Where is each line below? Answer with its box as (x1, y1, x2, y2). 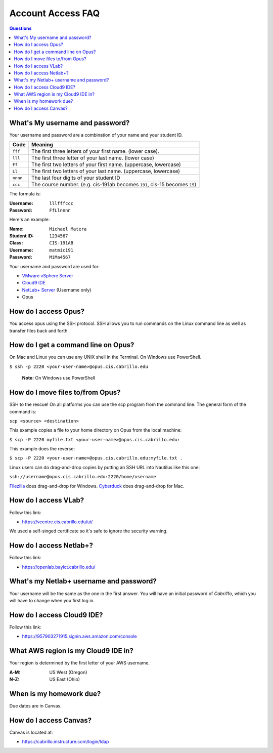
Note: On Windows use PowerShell (22, 375, 96, 381)
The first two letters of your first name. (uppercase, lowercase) (31, 161, 181, 168)
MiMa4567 (49, 255, 71, 260)
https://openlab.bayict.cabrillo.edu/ (22, 564, 96, 570)
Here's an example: (9, 217, 50, 223)
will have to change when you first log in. (9, 597, 95, 603)
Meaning (31, 141, 53, 148)
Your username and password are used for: (9, 263, 100, 269)
